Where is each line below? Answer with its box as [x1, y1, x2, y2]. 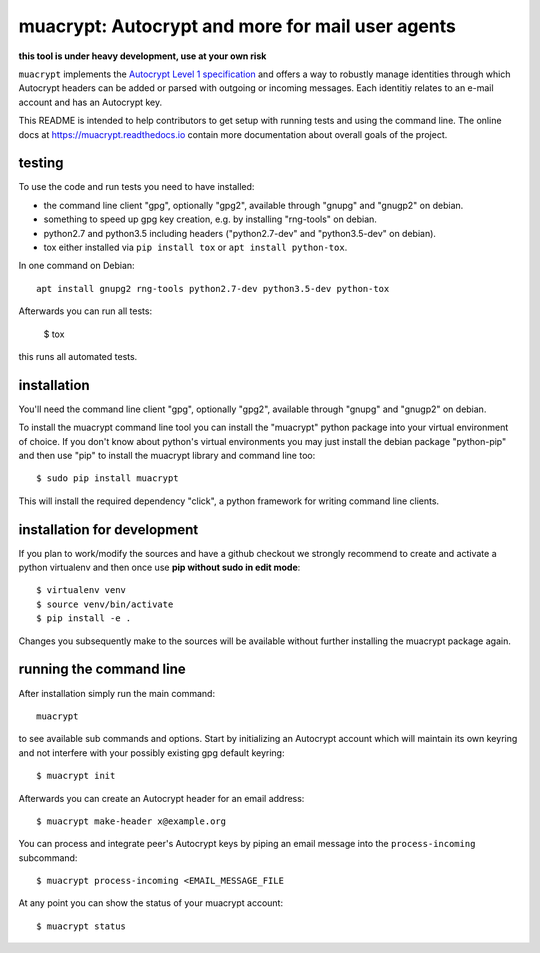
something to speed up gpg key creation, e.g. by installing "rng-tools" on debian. [43, 213, 377, 225]
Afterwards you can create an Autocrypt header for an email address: [18, 792, 305, 804]
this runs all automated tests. [18, 350, 138, 362]
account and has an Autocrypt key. [18, 96, 163, 108]
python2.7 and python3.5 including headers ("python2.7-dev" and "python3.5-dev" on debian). [43, 227, 437, 239]
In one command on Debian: [18, 260, 135, 272]
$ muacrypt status [36, 920, 127, 932]
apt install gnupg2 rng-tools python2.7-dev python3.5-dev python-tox [36, 283, 390, 294]
